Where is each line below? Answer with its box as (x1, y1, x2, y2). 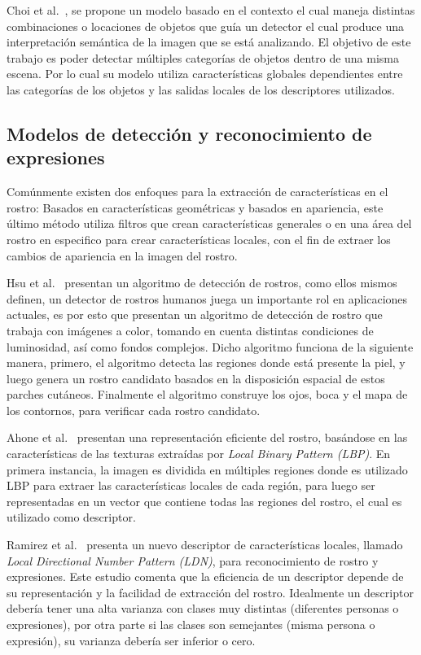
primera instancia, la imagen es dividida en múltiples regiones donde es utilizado (7, 461, 408, 478)
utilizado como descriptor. (7, 509, 136, 526)
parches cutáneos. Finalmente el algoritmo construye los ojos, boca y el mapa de (7, 386, 408, 403)
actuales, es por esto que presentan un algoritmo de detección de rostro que (7, 306, 383, 323)
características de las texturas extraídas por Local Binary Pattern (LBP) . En (7, 445, 391, 462)
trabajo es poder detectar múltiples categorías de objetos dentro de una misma (7, 49, 400, 66)
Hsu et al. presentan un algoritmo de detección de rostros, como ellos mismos (7, 274, 397, 291)
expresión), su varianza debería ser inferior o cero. (7, 631, 256, 648)
